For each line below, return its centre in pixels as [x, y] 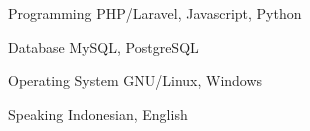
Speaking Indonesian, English [98, 113]
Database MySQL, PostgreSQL [103, 46]
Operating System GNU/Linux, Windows [135, 80]
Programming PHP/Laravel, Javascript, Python [155, 13]
